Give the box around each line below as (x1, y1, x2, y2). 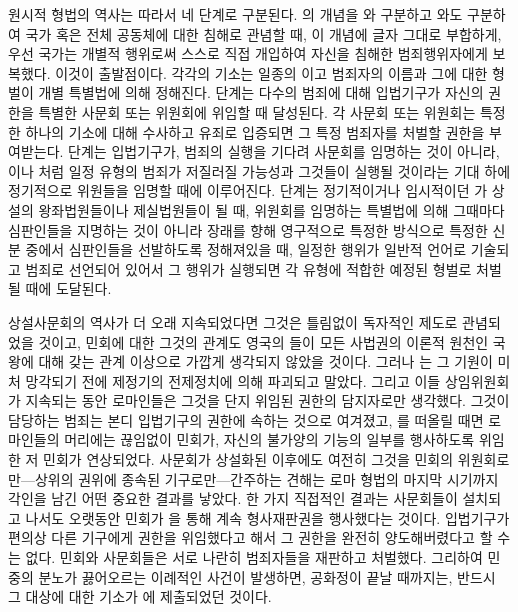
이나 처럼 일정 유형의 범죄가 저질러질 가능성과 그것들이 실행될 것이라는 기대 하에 (8, 160, 511, 181)
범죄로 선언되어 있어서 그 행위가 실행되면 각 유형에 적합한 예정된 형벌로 (25, 258, 472, 279)
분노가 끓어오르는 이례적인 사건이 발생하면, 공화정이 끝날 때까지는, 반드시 (38, 566, 496, 587)
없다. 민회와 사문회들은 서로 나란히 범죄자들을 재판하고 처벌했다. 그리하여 (25, 547, 483, 568)
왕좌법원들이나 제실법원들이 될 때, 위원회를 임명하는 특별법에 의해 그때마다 (38, 199, 505, 220)
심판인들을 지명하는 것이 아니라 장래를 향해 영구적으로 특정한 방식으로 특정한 (8, 219, 488, 240)
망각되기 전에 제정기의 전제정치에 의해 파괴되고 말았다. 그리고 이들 (25, 370, 441, 391)
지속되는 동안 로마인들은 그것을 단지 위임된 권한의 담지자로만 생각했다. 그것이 (25, 390, 510, 411)
